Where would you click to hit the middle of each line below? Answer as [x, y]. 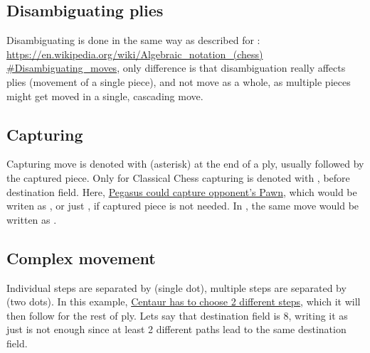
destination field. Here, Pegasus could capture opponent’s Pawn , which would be [182, 191]
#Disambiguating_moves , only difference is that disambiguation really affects [176, 68]
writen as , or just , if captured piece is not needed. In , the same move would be [183, 206]
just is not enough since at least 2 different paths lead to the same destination [176, 329]
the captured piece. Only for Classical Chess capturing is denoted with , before [178, 177]
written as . [32, 219]
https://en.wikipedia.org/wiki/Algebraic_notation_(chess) [135, 54]
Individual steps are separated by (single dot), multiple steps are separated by [176, 287]
